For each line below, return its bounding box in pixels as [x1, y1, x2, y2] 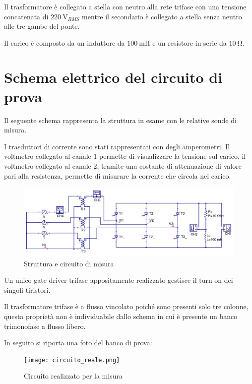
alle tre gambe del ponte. [4, 21, 80, 31]
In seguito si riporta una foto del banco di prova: [4, 337, 152, 348]
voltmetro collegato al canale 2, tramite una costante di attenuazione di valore [4, 161, 242, 171]
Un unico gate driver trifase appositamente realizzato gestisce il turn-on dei [4, 275, 233, 285]
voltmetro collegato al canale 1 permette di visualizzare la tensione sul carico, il [4, 151, 246, 161]
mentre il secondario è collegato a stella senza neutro [82, 11, 242, 21]
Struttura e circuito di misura [24, 258, 114, 268]
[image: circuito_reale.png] [24, 356, 120, 364]
